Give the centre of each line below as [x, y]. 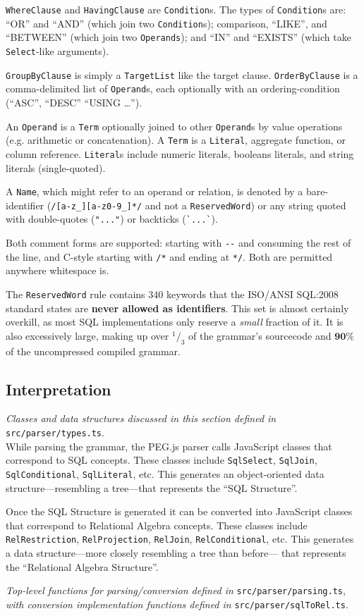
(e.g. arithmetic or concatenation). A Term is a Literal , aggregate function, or [176, 140]
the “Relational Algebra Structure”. [82, 566]
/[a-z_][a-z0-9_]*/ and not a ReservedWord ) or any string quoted [199, 205]
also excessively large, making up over [87, 335]
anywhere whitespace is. [57, 270]
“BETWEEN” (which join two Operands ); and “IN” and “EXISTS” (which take [178, 37]
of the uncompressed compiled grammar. [93, 351]
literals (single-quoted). [56, 167]
